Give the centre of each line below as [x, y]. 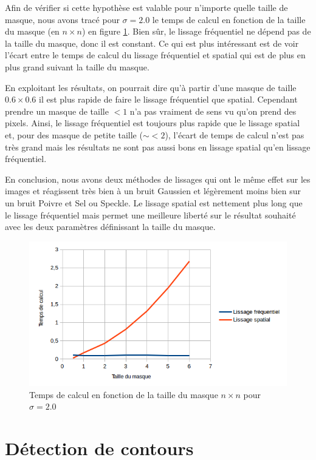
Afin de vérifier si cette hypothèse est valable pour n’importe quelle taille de [146, 7]
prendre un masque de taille [57, 111]
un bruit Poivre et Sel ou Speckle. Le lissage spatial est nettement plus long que [154, 202]
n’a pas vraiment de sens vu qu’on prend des [213, 111]
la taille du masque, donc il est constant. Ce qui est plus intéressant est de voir [152, 43]
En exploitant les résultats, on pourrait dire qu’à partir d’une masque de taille [151, 87]
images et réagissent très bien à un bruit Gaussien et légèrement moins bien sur [153, 191]
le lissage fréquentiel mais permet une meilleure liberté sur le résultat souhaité [150, 215]
